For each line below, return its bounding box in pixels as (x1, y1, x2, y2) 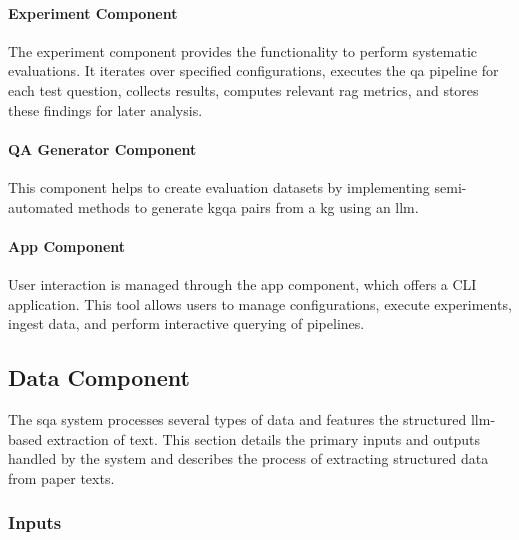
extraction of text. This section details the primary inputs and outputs (46, 428, 480, 449)
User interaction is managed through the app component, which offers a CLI (8, 273, 477, 294)
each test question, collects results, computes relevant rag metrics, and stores (8, 79, 479, 100)
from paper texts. (8, 467, 115, 488)
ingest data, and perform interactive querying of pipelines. (8, 313, 365, 334)
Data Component (8, 362, 190, 393)
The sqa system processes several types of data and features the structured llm (8, 408, 491, 429)
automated (8, 196, 74, 217)
